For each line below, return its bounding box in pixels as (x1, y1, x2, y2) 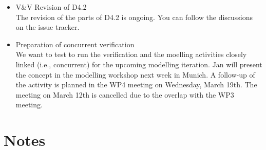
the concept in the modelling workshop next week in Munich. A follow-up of (15, 69, 255, 80)
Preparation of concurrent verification (15, 39, 135, 49)
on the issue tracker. (15, 22, 80, 32)
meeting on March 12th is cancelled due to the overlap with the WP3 (15, 89, 234, 100)
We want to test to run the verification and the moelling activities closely (15, 49, 247, 60)
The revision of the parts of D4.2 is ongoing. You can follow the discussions (15, 11, 253, 22)
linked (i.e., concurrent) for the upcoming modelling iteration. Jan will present (15, 59, 262, 69)
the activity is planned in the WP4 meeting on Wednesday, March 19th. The (15, 79, 257, 90)
